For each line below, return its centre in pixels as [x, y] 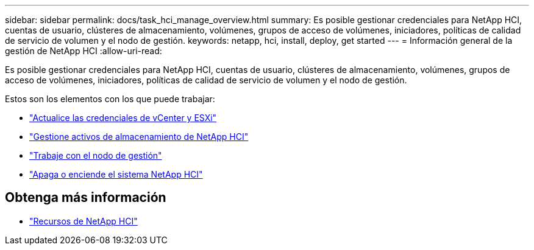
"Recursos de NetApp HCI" [84, 221]
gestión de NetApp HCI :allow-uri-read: [84, 51]
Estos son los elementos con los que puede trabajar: [110, 99]
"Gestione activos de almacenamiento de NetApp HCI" [139, 137]
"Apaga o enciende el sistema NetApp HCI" [116, 174]
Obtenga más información [86, 198]
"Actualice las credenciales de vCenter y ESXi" [123, 118]
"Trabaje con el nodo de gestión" [96, 155]
